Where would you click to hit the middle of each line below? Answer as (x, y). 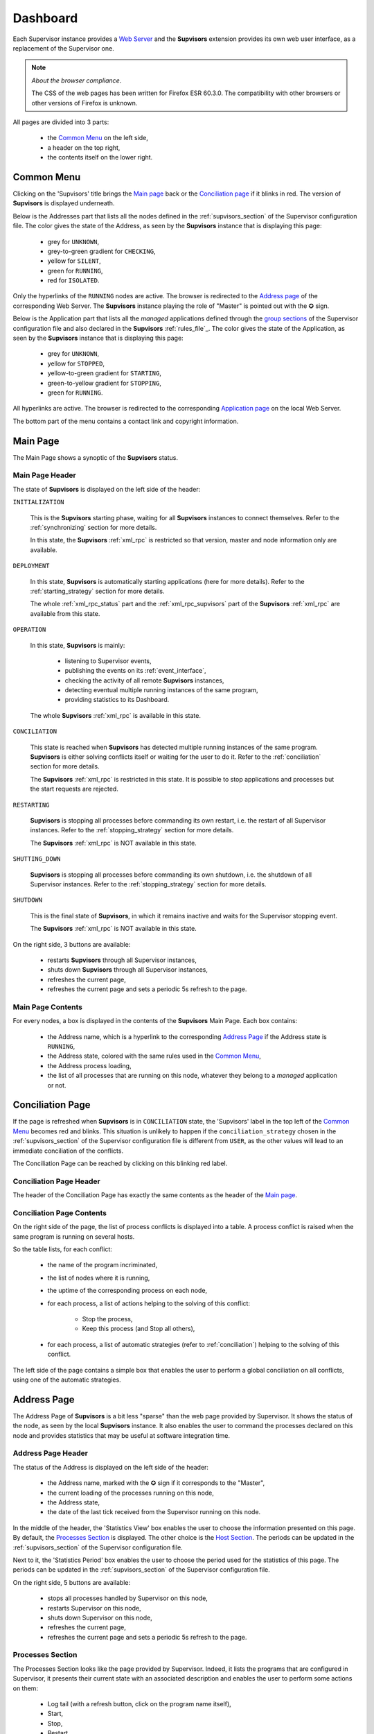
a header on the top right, (84, 147)
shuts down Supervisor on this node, (100, 1617)
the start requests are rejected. (74, 789)
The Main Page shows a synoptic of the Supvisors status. (96, 457)
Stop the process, (107, 1319)
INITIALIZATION (39, 502)
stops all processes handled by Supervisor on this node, (127, 1598)
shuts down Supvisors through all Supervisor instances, (127, 970)
